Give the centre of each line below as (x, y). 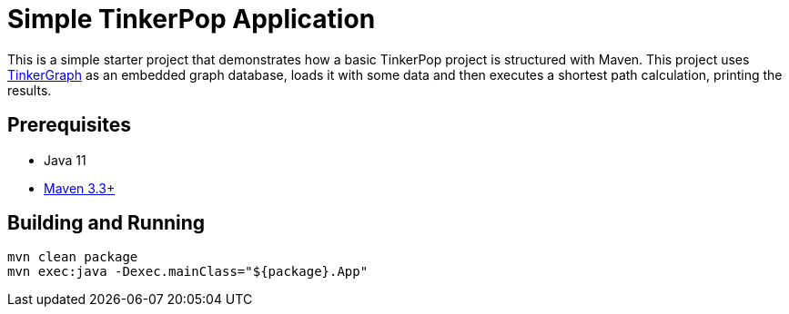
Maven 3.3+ (80, 188)
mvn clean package (73, 257)
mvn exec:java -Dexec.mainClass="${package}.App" (188, 272)
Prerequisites (69, 125)
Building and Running (106, 223)
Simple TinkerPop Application (192, 19)
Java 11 (65, 160)
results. (30, 90)
